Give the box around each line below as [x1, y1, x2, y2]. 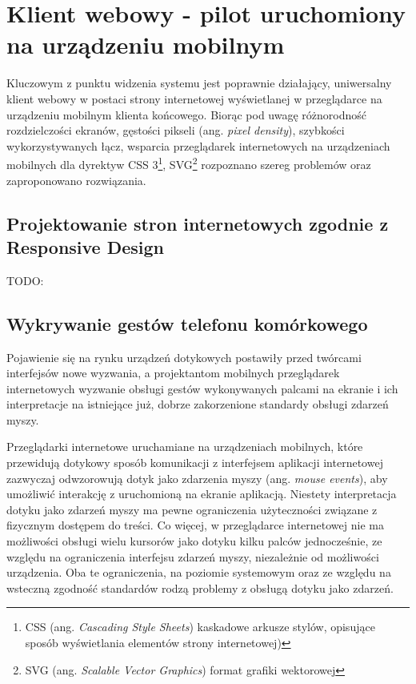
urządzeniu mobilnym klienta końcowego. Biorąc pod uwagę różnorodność [6, 106, 366, 123]
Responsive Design [6, 234, 165, 259]
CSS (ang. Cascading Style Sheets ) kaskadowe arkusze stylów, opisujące [25, 618, 375, 635]
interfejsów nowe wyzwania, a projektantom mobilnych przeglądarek [6, 364, 340, 381]
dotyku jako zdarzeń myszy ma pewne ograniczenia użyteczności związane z [6, 501, 378, 517]
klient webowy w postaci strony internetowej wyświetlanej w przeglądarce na [6, 90, 382, 107]
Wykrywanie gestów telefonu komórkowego [6, 311, 368, 336]
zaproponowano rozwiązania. [6, 171, 146, 188]
